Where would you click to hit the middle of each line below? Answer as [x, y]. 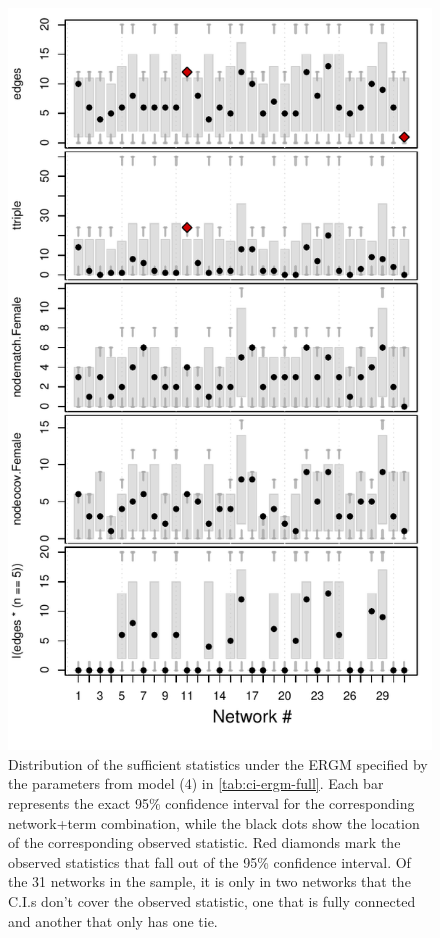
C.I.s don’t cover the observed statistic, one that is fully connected [212, 900]
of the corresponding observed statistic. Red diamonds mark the [204, 842]
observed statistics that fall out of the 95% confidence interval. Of [209, 861]
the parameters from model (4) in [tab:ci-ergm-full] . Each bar [196, 783]
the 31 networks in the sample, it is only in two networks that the [209, 881]
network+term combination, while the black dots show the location [214, 822]
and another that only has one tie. [113, 920]
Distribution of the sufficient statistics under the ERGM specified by [218, 763]
